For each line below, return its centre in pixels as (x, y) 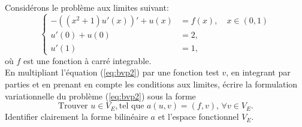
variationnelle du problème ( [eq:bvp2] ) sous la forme (100, 96)
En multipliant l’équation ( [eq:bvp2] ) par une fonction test (112, 72)
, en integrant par (258, 72)
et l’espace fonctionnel (198, 117)
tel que (132, 106)
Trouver (73, 106)
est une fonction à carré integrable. (87, 60)
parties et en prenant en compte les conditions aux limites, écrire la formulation (151, 84)
